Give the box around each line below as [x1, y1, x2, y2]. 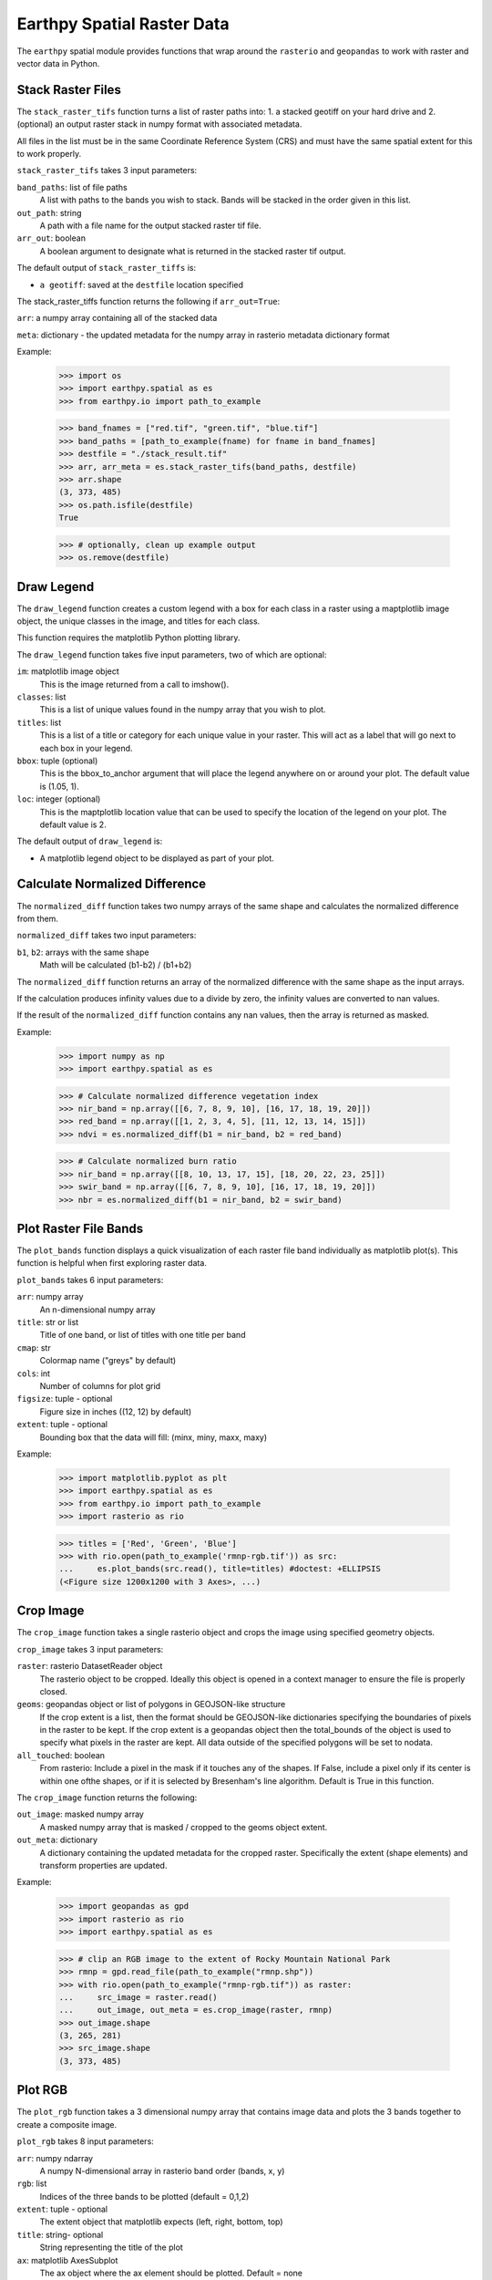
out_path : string [16, 207, 82, 218]
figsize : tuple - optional [16, 1394, 113, 1404]
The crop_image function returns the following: [16, 1792, 198, 1803]
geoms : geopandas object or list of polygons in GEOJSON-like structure [16, 1699, 286, 1710]
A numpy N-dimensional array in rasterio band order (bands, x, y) [39, 2165, 285, 2176]
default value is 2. [39, 819, 107, 830]
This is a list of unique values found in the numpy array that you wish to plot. [39, 704, 326, 715]
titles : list [16, 717, 62, 728]
